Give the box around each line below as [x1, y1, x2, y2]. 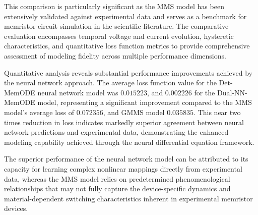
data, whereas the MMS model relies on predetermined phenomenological [4, 173, 230, 184]
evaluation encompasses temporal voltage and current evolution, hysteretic [4, 30, 234, 41]
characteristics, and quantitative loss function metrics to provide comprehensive [4, 40, 250, 51]
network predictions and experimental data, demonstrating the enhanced [4, 127, 229, 137]
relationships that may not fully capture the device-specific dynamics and [4, 183, 231, 194]
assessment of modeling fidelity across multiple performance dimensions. [4, 50, 226, 61]
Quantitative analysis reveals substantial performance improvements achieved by [4, 67, 252, 78]
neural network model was [37, 87, 118, 97]
